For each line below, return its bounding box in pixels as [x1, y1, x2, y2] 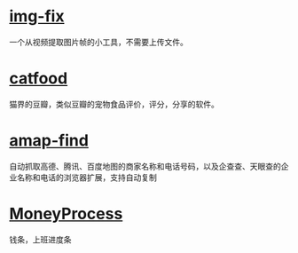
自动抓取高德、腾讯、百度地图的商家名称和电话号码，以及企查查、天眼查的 [9, 161, 281, 171]
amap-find [9, 130, 89, 151]
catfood [9, 68, 68, 89]
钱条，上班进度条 [9, 233, 72, 245]
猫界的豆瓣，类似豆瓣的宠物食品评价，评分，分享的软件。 [9, 99, 219, 109]
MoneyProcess [9, 204, 123, 224]
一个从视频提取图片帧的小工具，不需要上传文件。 [9, 36, 188, 47]
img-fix [9, 6, 65, 27]
